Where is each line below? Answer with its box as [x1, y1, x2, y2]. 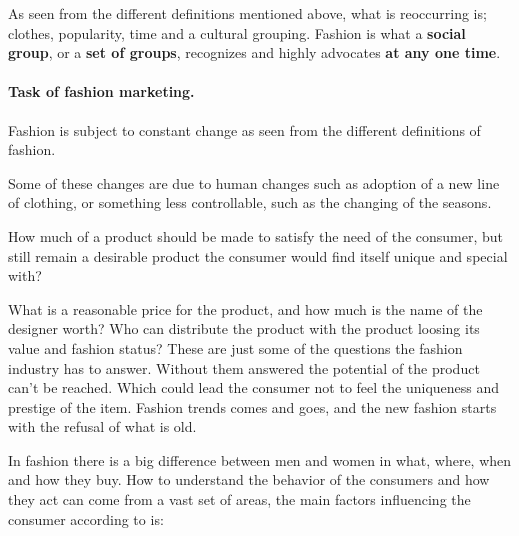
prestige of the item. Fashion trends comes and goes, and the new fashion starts [8, 396, 497, 417]
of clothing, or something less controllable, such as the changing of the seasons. [8, 192, 492, 213]
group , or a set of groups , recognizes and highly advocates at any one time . [8, 42, 501, 63]
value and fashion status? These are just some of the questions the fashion [8, 337, 463, 358]
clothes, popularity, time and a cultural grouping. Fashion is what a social [8, 22, 466, 43]
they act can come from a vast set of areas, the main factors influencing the [8, 489, 471, 510]
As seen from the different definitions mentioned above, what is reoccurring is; [8, 3, 487, 23]
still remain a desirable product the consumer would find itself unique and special [8, 245, 508, 266]
